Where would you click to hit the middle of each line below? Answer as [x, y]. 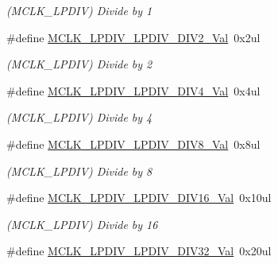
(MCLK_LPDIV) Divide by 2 [79, 64]
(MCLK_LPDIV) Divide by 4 [79, 117]
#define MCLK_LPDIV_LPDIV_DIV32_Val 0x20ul [139, 251]
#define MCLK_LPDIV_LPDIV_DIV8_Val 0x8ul [133, 144]
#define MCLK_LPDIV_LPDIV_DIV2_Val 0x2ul [133, 37]
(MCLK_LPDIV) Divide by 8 [79, 171]
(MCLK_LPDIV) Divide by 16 [82, 224]
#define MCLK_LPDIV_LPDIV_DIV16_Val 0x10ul [139, 198]
